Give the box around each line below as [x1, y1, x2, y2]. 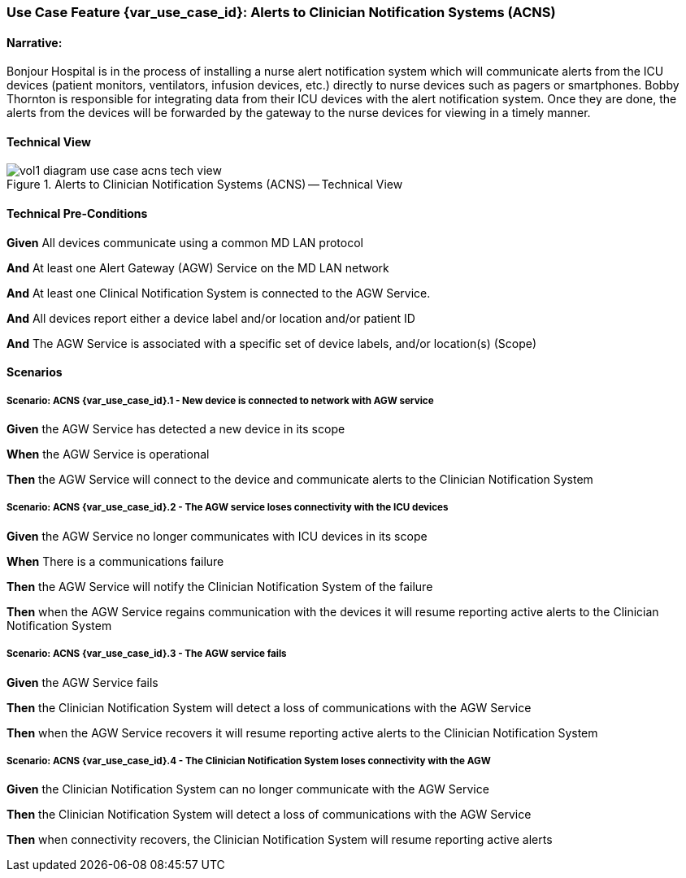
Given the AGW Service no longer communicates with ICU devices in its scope [7, 528, 428, 543]
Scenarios [7, 365, 63, 380]
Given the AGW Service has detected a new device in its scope [7, 422, 345, 437]
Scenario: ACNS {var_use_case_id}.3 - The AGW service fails [7, 648, 287, 660]
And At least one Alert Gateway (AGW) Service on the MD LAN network [7, 260, 389, 275]
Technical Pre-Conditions [7, 206, 148, 221]
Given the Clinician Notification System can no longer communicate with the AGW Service [7, 782, 489, 797]
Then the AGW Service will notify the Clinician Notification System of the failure [7, 579, 433, 593]
